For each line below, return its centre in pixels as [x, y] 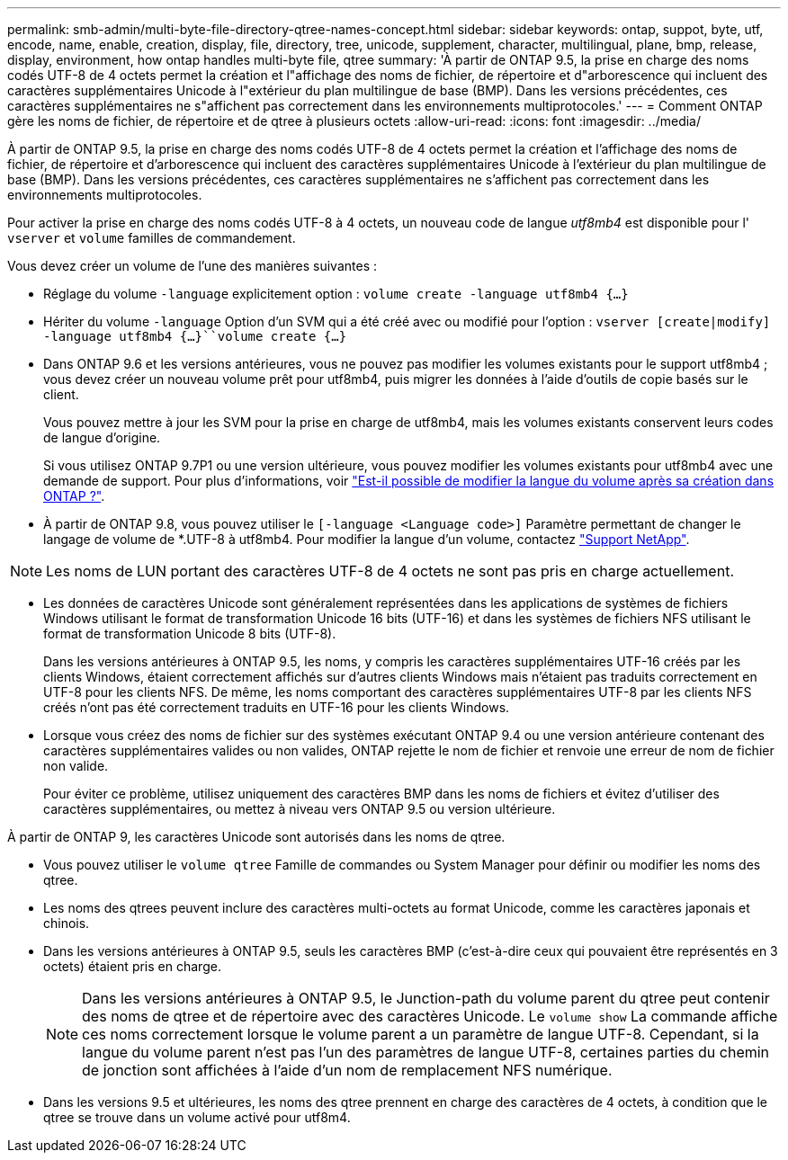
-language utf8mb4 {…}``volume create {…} [195, 336]
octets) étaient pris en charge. [132, 966]
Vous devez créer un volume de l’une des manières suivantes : [193, 266]
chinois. [67, 923]
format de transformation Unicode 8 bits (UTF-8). [190, 634]
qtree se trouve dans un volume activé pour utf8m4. [197, 1117]
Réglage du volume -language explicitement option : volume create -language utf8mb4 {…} [336, 294]
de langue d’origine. [102, 437]
